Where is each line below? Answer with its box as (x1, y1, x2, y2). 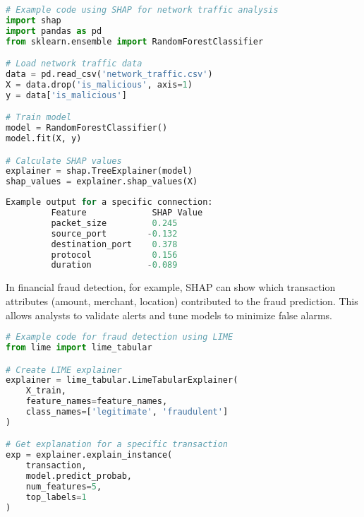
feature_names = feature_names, (25, 396, 168, 407)
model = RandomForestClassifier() (6, 123, 168, 133)
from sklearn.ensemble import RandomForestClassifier (6, 36, 264, 47)
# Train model (6, 112, 72, 123)
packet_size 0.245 (51, 218, 178, 228)
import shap (6, 15, 61, 25)
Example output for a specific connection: (6, 197, 213, 208)
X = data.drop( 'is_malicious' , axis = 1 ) (6, 79, 193, 90)
